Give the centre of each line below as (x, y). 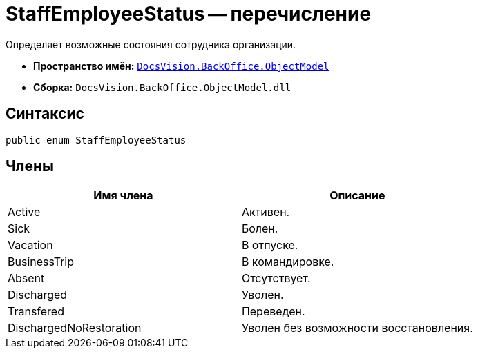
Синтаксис (45, 114)
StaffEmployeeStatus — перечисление (189, 14)
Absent (26, 278)
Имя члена (123, 196)
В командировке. (288, 262)
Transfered (36, 312)
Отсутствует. (276, 278)
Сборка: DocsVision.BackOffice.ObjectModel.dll (162, 87)
